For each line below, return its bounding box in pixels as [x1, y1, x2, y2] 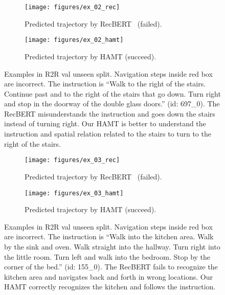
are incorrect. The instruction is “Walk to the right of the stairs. [4, 78, 206, 89]
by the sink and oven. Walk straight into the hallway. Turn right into [4, 241, 220, 252]
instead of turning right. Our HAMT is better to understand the [4, 118, 206, 129]
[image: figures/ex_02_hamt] [25, 36, 124, 44]
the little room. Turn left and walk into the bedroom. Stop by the [4, 251, 211, 262]
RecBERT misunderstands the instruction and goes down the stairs [4, 108, 215, 119]
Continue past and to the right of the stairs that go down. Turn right [4, 88, 221, 99]
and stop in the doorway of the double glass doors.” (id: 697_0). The [4, 98, 220, 109]
